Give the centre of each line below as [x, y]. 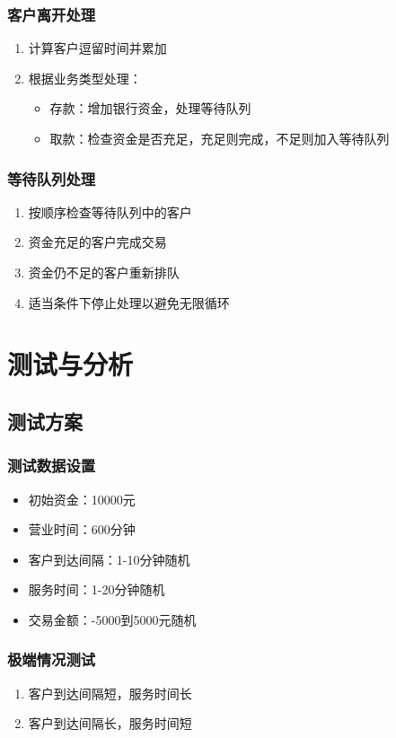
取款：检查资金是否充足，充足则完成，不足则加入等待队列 [220, 138]
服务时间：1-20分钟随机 [97, 589]
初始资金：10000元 [82, 499]
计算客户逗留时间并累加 [97, 48]
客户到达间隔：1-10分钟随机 [109, 559]
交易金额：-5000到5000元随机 [112, 619]
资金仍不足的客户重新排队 [104, 272]
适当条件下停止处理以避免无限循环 [129, 302]
